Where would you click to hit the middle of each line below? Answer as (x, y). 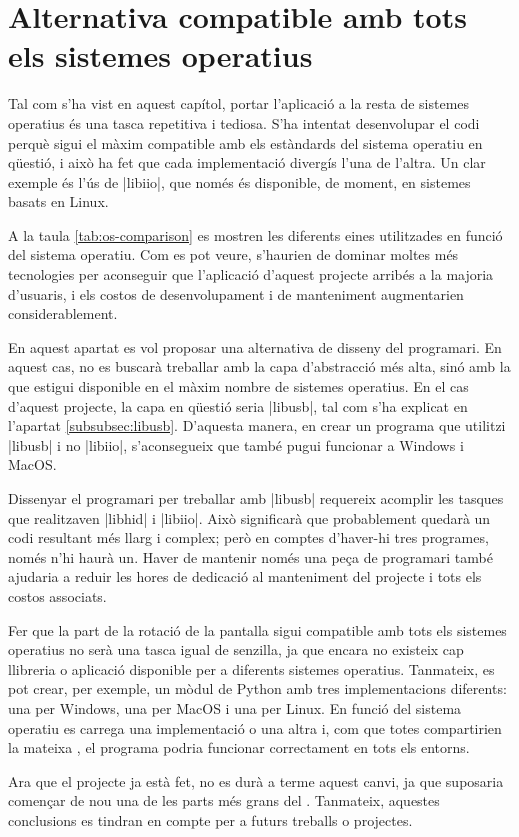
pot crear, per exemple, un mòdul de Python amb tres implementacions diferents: (257, 688)
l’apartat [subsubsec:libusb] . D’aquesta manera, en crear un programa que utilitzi (257, 425)
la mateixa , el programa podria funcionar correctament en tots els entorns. (239, 747)
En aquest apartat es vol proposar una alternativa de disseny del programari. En (255, 346)
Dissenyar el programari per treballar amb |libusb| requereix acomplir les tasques (256, 498)
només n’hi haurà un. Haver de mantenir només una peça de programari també (250, 556)
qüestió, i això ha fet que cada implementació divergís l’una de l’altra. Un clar (247, 162)
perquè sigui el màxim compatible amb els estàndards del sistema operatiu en (245, 142)
